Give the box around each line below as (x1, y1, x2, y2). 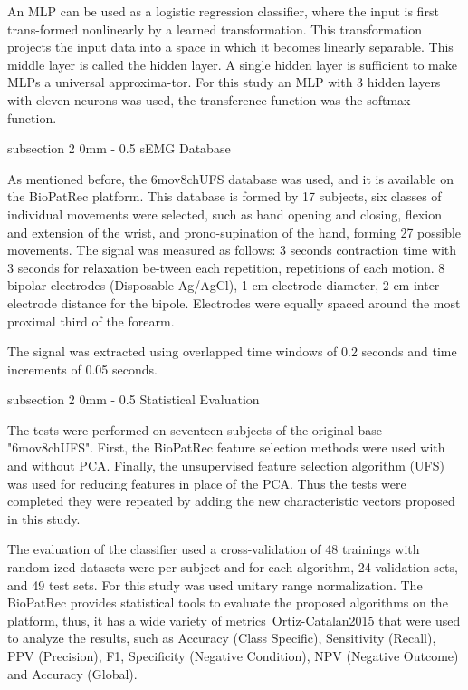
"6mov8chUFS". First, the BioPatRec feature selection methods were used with (7, 438, 445, 457)
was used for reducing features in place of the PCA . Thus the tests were (7, 473, 406, 492)
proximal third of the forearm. (7, 311, 175, 330)
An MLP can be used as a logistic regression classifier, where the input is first (7, 2, 439, 20)
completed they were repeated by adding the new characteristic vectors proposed (7, 491, 455, 510)
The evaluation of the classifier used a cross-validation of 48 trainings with (7, 539, 420, 559)
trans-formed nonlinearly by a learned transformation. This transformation (7, 19, 423, 38)
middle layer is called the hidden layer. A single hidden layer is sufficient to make (7, 54, 457, 73)
